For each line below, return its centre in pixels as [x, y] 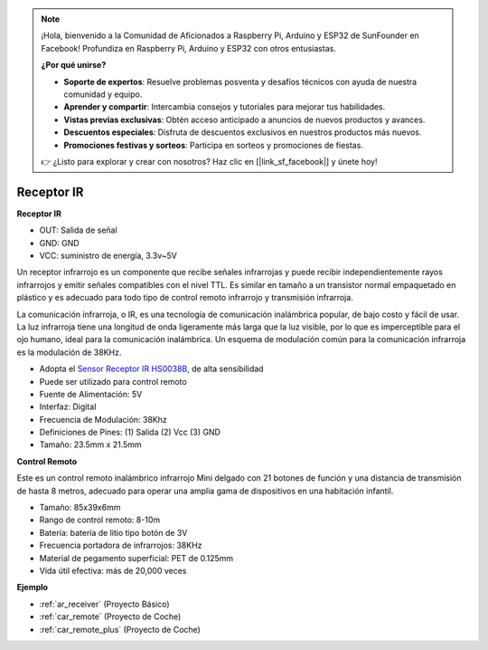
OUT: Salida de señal [78, 230]
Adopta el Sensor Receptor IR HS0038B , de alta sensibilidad [151, 369]
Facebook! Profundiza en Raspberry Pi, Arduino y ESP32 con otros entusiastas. [188, 48]
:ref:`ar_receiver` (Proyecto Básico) [105, 604]
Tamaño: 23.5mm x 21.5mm [90, 444]
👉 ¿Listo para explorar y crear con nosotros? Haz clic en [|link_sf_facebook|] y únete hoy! [209, 161]
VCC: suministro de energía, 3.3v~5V [108, 255]
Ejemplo [33, 588]
